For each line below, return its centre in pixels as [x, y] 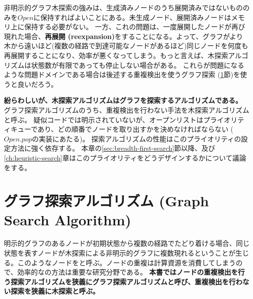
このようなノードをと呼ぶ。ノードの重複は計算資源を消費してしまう [126, 262]
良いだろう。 [38, 84]
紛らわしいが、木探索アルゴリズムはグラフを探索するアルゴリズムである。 [123, 100]
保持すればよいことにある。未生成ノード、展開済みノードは [136, 17]
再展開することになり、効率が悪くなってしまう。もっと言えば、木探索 [116, 55]
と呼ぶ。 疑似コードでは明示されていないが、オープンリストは [104, 119]
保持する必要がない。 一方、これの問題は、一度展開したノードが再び [135, 27]
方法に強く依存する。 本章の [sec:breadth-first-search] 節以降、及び [113, 148]
